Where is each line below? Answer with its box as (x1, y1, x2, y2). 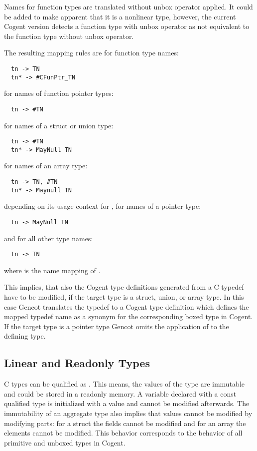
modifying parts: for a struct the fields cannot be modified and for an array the (4, 418, 246, 428)
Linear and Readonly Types (4, 355, 150, 371)
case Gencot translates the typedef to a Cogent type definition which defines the (4, 301, 249, 312)
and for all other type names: (4, 233, 93, 243)
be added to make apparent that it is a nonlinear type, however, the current (4, 11, 236, 21)
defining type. (4, 331, 46, 341)
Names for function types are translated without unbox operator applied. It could (4, 1, 253, 11)
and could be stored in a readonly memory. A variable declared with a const (4, 388, 237, 399)
